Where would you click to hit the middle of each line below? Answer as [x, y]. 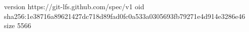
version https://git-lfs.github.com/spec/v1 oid [74, 6]
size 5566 [18, 25]
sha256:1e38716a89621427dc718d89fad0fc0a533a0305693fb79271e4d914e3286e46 [125, 16]
